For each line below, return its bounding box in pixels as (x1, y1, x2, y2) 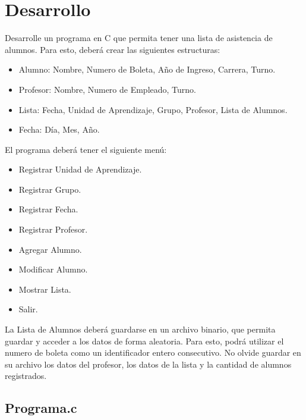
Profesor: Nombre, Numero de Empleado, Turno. (18, 83, 196, 95)
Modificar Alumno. (18, 263, 88, 275)
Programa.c (5, 399, 77, 417)
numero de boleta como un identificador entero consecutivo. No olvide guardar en (5, 346, 301, 359)
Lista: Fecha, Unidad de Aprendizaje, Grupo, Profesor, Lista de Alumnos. (18, 103, 288, 115)
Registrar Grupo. (18, 183, 81, 195)
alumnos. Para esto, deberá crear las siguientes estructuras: (5, 43, 220, 55)
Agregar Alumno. (18, 243, 82, 255)
